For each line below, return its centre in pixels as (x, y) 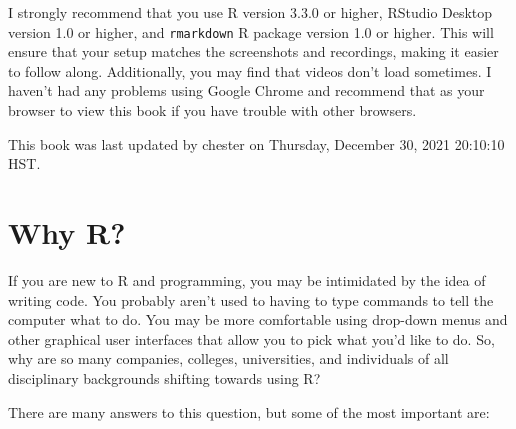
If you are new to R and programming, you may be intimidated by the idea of (247, 279)
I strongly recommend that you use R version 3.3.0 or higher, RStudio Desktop (250, 12)
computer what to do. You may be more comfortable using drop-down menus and (258, 319)
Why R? (67, 232)
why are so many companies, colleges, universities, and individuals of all (228, 358)
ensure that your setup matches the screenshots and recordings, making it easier (253, 51)
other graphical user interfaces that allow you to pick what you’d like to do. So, (251, 338)
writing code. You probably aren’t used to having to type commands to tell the (251, 299)
